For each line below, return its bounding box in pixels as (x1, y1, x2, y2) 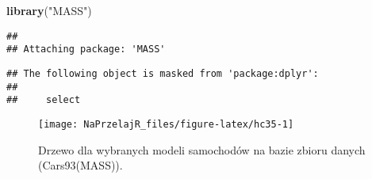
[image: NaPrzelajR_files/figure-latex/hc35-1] (38, 118, 294, 130)
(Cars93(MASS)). (38, 157, 123, 173)
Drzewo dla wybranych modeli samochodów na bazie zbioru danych (38, 141, 366, 158)
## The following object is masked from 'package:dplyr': (6, 67, 319, 79)
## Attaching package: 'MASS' (6, 44, 166, 55)
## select (6, 94, 81, 106)
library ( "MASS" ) (6, 2, 92, 18)
